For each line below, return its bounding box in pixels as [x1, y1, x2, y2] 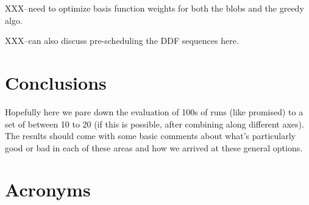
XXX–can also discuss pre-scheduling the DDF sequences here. [5, 34, 239, 47]
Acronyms [5, 177, 91, 202]
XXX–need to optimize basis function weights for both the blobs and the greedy [5, 2, 304, 14]
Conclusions [5, 70, 107, 95]
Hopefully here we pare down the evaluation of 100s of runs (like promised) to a [5, 105, 304, 118]
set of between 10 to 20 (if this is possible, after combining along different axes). [5, 117, 304, 130]
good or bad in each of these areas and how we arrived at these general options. [5, 141, 303, 154]
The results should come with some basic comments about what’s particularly [5, 129, 296, 142]
